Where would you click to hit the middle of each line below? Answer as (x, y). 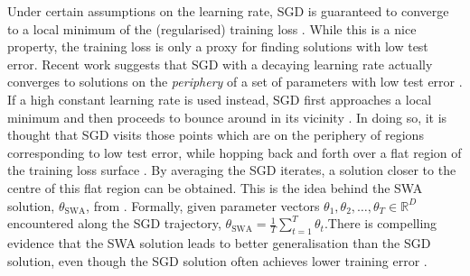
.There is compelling (381, 223)
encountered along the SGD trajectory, (114, 223)
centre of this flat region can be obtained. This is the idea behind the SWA (215, 187)
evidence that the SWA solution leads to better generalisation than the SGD (219, 242)
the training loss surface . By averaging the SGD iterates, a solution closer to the (232, 170)
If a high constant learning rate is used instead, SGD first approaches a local (220, 99)
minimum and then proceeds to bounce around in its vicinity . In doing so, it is (227, 117)
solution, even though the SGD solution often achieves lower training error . (217, 260)
